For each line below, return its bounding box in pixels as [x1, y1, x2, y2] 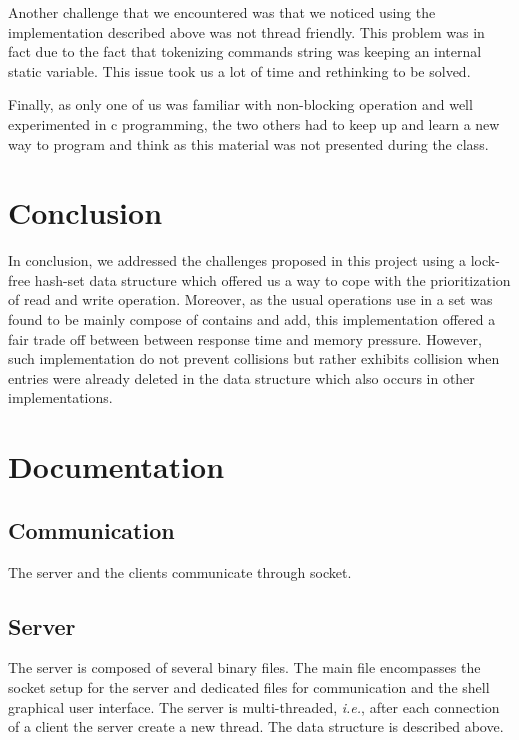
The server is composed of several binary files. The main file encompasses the [8, 657, 481, 678]
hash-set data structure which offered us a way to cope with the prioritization [34, 269, 511, 290]
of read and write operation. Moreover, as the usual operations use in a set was [8, 289, 493, 310]
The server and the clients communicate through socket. [8, 561, 352, 582]
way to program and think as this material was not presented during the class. [8, 133, 489, 154]
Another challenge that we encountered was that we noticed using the [8, 2, 436, 22]
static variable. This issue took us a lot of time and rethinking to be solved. [8, 60, 471, 81]
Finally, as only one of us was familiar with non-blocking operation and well [8, 94, 473, 115]
